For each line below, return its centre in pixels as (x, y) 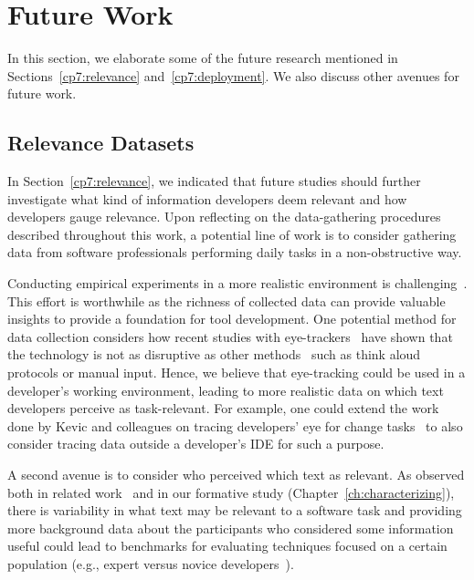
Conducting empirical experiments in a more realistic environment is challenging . (237, 283)
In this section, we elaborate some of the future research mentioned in (203, 58)
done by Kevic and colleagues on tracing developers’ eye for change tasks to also (235, 425)
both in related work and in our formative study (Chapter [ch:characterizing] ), (231, 492)
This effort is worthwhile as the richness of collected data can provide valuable (226, 300)
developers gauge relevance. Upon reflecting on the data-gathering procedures (224, 217)
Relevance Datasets (101, 143)
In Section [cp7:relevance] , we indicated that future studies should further (214, 181)
